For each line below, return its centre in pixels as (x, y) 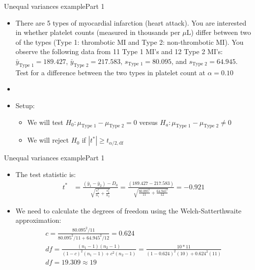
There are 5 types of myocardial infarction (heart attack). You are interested (131, 22)
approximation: (38, 220)
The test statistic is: (46, 174)
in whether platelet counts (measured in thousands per (98, 32)
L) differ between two (219, 32)
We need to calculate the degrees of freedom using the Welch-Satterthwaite (128, 210)
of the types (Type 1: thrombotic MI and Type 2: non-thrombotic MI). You (129, 42)
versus (148, 122)
